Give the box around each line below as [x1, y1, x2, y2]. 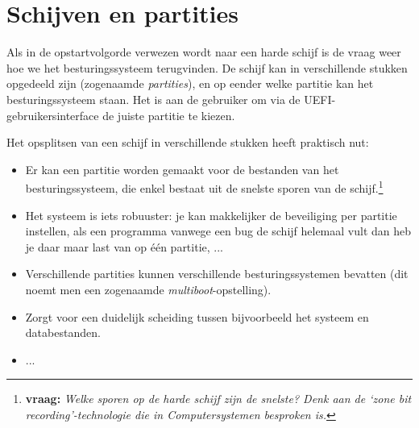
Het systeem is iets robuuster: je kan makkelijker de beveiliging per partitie [25, 206, 397, 223]
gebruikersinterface [6, 106, 99, 123]
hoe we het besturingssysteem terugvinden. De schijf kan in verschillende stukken [6, 59, 408, 76]
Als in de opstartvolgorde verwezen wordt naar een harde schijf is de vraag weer [6, 44, 401, 60]
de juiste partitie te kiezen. [102, 106, 235, 123]
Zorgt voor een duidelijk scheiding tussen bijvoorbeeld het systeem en [25, 308, 369, 325]
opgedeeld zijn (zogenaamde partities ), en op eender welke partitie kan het [6, 75, 374, 92]
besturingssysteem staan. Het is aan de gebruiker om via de [6, 90, 301, 107]
